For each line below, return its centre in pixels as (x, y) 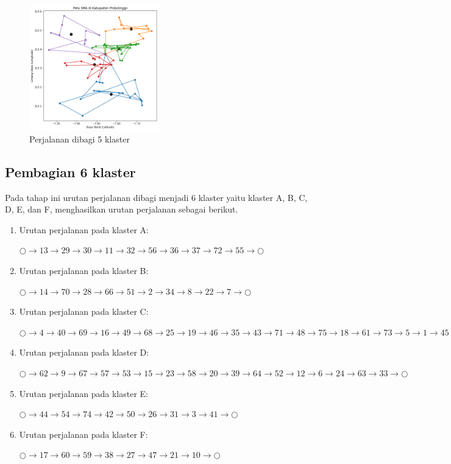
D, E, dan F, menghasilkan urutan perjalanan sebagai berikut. (122, 209)
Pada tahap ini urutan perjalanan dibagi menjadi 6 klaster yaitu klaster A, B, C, (156, 197)
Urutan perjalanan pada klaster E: (84, 393)
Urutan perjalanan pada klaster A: (84, 229)
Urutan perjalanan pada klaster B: (84, 270)
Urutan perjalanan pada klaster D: (84, 352)
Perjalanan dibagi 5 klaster (80, 139)
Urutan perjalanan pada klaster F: (83, 434)
